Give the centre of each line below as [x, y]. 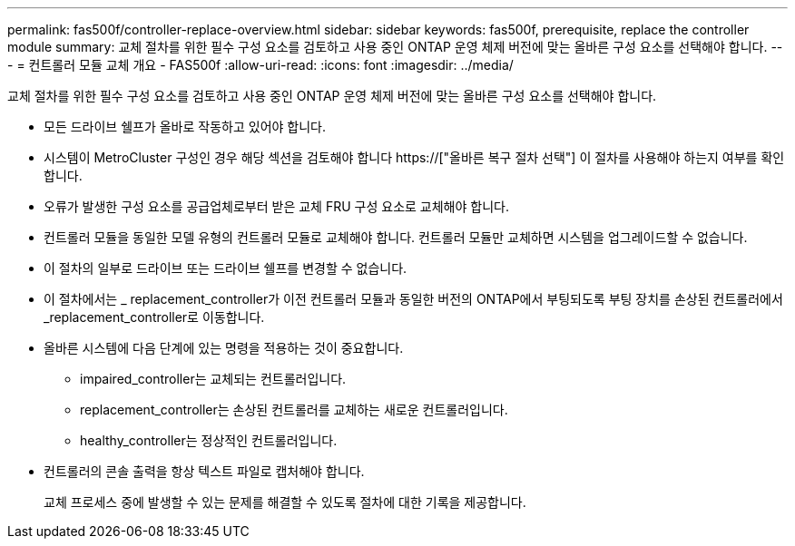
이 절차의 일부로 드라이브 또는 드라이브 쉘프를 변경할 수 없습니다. [226, 268]
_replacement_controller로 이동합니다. [154, 317]
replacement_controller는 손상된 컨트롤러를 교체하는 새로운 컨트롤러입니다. [294, 409]
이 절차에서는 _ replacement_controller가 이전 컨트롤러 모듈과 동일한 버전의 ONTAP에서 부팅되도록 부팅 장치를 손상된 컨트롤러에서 [413, 299]
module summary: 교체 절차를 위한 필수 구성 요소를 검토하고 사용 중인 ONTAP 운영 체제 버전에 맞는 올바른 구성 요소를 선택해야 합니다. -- [395, 47]
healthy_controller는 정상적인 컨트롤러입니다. [209, 440]
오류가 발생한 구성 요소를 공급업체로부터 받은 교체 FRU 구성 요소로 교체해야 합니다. [276, 206]
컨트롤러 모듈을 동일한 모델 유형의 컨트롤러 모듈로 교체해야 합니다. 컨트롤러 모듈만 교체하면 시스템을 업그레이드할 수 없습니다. [396, 237]
